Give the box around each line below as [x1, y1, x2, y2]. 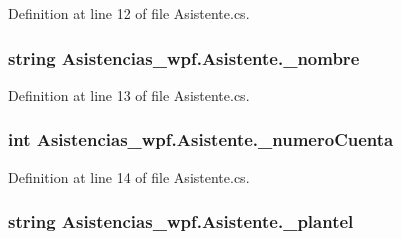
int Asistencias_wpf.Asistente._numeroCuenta [8, 127, 394, 152]
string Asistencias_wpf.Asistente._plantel [8, 209, 354, 234]
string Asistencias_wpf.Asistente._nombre [8, 45, 360, 70]
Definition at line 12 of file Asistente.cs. [8, 3, 250, 23]
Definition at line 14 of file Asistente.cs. [8, 166, 250, 187]
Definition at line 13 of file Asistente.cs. [8, 84, 250, 105]
